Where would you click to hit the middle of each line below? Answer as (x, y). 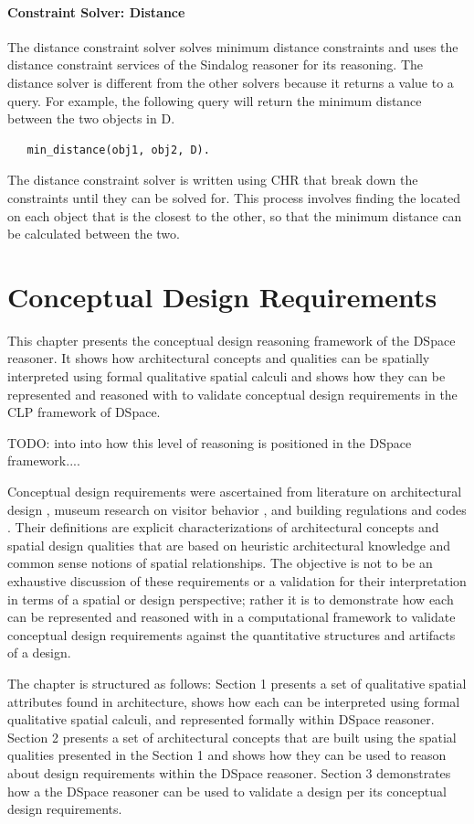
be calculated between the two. (94, 234)
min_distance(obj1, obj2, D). (118, 150)
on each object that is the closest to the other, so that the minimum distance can (235, 215)
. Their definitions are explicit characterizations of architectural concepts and (223, 527)
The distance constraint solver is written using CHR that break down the (213, 180)
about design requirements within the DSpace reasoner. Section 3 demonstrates (229, 772)
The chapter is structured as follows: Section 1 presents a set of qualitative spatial (237, 683)
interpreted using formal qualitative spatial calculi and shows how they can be (226, 376)
